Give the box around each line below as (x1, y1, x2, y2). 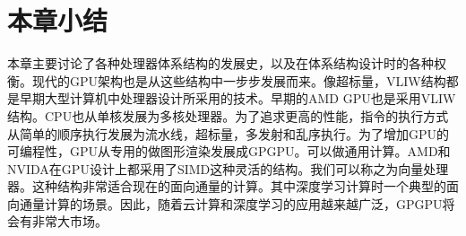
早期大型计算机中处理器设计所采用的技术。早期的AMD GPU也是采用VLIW (19, 89, 456, 108)
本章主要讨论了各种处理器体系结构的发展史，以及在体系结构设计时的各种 (7, 54, 434, 73)
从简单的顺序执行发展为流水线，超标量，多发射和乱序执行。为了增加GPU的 (7, 124, 450, 143)
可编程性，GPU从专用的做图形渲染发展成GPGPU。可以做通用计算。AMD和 (7, 142, 451, 161)
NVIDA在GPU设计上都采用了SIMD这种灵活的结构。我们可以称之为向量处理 (7, 159, 449, 178)
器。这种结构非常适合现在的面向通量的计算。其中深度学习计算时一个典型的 (7, 177, 446, 196)
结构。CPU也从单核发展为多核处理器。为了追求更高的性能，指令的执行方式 (7, 106, 449, 125)
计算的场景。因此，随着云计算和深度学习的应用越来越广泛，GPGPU (44, 194, 443, 213)
